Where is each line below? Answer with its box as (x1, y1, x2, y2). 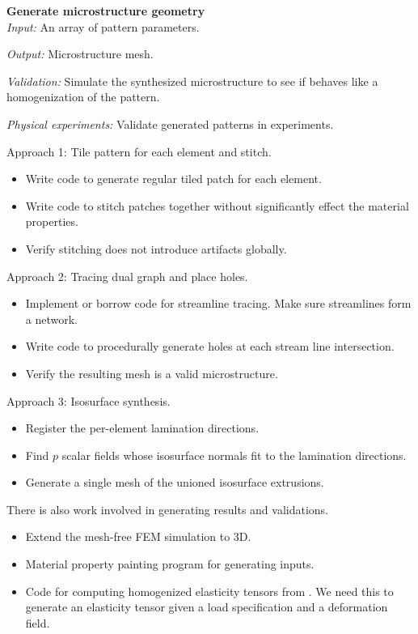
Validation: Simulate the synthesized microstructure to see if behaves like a (6, 72, 378, 89)
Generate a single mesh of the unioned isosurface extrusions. (25, 474, 324, 491)
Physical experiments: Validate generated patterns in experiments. (6, 115, 334, 132)
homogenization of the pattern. (6, 88, 160, 105)
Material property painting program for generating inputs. (25, 555, 315, 572)
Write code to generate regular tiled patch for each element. (25, 170, 322, 187)
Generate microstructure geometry (6, 2, 205, 19)
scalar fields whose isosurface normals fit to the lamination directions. (61, 446, 407, 463)
